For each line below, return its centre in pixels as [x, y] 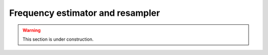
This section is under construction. [58, 39]
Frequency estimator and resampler [85, 13]
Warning [32, 30]
